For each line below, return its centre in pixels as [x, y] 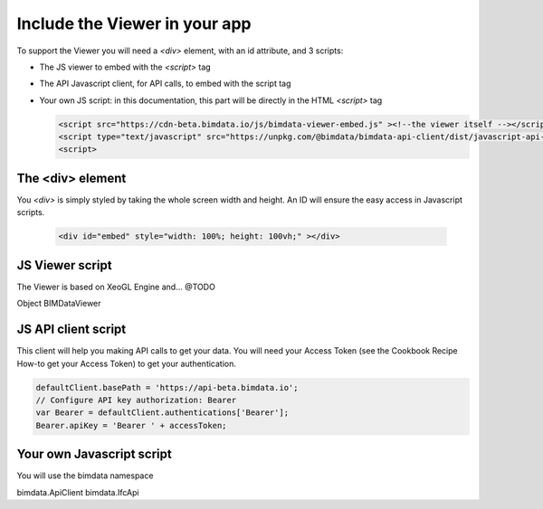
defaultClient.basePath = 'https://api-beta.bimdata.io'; [167, 387]
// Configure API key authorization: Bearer [136, 400]
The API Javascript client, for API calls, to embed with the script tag [165, 84]
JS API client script [71, 330]
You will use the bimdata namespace [85, 476]
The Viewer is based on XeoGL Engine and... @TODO [116, 287]
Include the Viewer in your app [134, 24]
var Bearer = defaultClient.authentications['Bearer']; [162, 413]
